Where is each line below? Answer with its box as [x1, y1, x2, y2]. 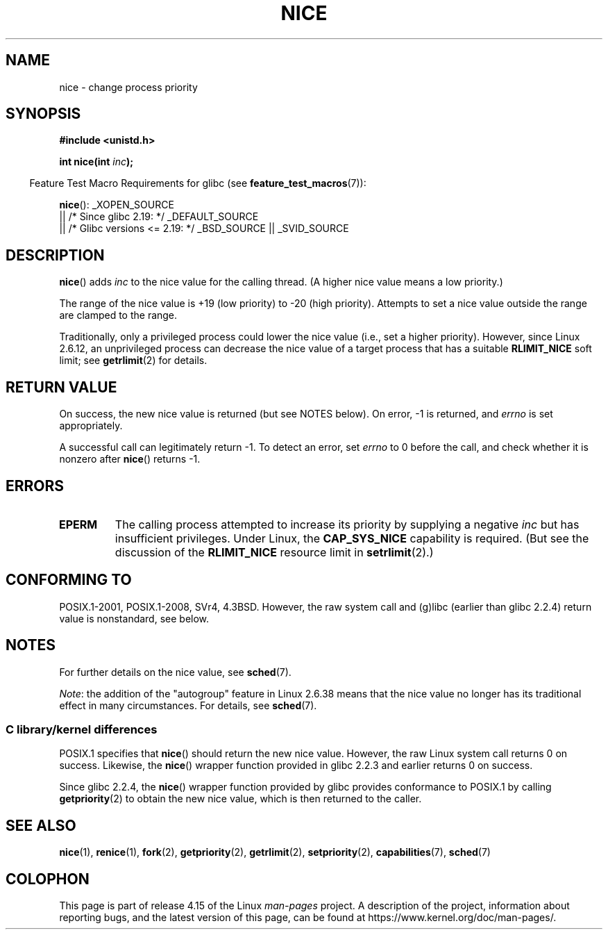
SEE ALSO [6, 816, 76, 834]
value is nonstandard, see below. [59, 612, 210, 624]
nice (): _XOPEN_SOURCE [59, 199, 174, 211]
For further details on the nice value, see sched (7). [59, 665, 292, 678]
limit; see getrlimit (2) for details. [59, 354, 208, 367]
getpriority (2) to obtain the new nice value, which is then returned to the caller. [59, 793, 422, 805]
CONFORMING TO [6, 571, 132, 589]
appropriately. [59, 420, 123, 432]
